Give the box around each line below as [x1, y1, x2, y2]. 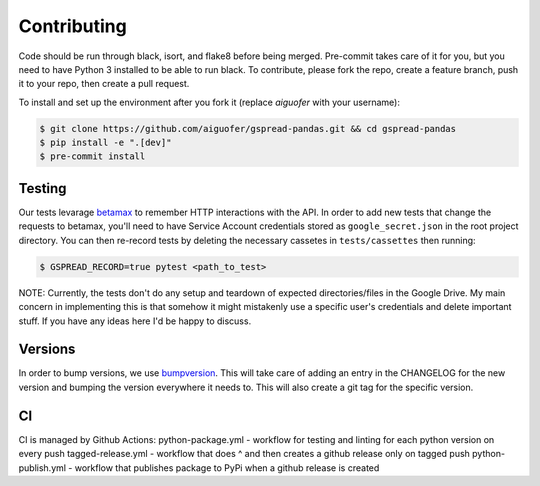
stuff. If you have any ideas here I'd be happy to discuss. [18, 315, 252, 327]
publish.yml [18, 461, 67, 474]
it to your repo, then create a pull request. [18, 78, 190, 90]
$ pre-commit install [39, 151, 146, 162]
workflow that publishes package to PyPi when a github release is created [74, 461, 380, 474]
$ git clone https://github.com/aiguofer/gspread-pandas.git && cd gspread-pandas [39, 123, 457, 134]
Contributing [18, 15, 127, 37]
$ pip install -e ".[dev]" [39, 137, 172, 149]
